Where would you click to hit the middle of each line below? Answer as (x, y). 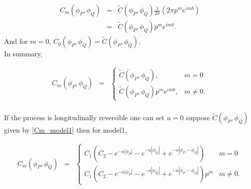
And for (16, 41)
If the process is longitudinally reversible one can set (84, 117)
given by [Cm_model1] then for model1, (65, 130)
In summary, (23, 54)
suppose (198, 117)
